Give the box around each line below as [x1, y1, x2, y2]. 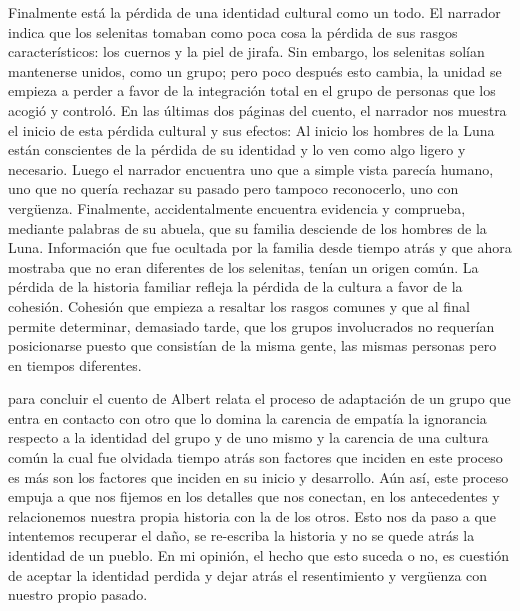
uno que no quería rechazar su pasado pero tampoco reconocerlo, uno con [8, 178, 459, 199]
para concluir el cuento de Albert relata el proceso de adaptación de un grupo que [8, 388, 511, 409]
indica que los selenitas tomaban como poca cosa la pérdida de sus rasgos [8, 21, 458, 42]
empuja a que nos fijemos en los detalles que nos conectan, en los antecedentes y [8, 486, 500, 507]
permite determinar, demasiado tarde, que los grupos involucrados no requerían [8, 315, 495, 336]
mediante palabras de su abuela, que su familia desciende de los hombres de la [8, 217, 487, 238]
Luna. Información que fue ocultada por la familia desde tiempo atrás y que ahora [8, 237, 512, 258]
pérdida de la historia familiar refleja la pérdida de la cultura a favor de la [8, 276, 463, 297]
